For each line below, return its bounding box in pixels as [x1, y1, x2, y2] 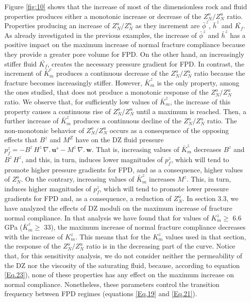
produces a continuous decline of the [73, 116, 182, 126]
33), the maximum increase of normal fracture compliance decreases [44, 222, 246, 232]
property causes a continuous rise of [4, 106, 111, 116]
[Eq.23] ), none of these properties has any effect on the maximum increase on [4, 269, 234, 280]
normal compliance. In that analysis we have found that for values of [4, 212, 209, 222]
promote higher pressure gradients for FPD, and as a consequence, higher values [4, 164, 243, 174]
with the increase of [4, 231, 63, 241]
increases [149, 174, 175, 184]
